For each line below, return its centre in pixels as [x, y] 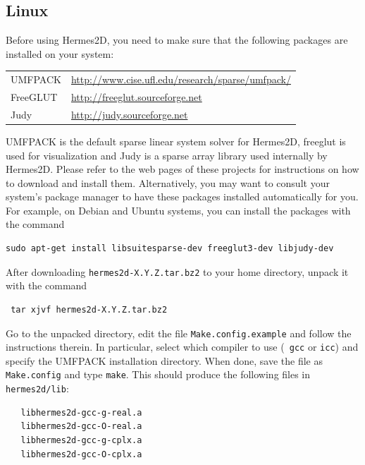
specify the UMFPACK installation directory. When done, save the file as [164, 360]
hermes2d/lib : [37, 388]
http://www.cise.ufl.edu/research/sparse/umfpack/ [181, 79]
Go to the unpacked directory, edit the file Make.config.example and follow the [179, 333]
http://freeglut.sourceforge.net [136, 96]
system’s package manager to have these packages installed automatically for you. [182, 197]
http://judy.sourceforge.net [129, 114]
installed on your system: [60, 53]
